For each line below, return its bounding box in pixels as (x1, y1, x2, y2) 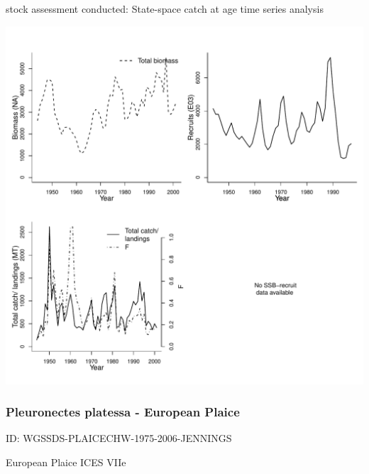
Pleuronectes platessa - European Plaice (6, 403, 240, 421)
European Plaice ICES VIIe (6, 455, 126, 469)
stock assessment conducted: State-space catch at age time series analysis (6, 1, 324, 16)
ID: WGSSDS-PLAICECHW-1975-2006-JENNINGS (6, 431, 232, 446)
